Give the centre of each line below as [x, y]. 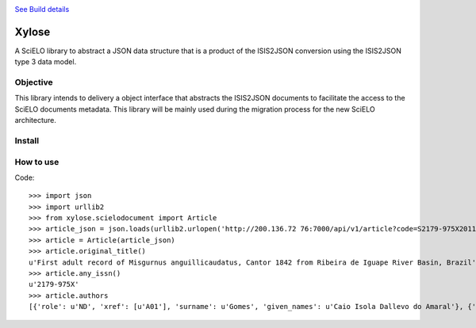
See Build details [42, 9]
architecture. [36, 120]
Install [27, 140]
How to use [37, 162]
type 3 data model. [46, 62]
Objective [34, 82]
